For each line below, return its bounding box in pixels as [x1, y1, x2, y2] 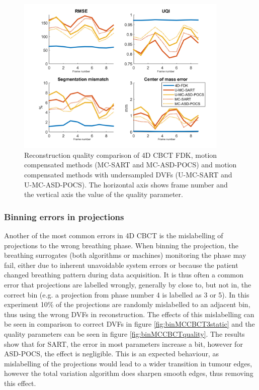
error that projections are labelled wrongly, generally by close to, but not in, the [4, 279, 251, 289]
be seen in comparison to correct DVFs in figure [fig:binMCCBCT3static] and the [4, 319, 255, 329]
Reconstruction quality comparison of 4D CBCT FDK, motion [24, 149, 217, 160]
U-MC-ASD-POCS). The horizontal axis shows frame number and [24, 179, 228, 189]
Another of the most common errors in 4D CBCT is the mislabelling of [4, 230, 223, 240]
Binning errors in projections [4, 210, 124, 223]
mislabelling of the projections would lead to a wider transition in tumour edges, [4, 358, 252, 368]
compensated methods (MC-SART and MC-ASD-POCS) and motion [24, 159, 237, 170]
